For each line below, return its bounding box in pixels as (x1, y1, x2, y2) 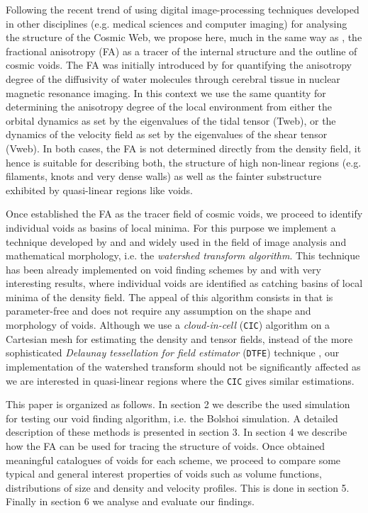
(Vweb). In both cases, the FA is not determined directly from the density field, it (6, 140, 362, 155)
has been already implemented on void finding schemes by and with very (6, 261, 321, 276)
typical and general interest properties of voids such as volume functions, (6, 466, 322, 481)
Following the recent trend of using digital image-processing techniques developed (6, 2, 359, 16)
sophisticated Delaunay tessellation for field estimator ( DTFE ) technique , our (6, 345, 340, 360)
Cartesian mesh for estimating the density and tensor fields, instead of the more (6, 331, 353, 346)
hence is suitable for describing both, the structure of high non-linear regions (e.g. (6, 154, 362, 169)
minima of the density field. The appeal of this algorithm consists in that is (6, 289, 333, 304)
